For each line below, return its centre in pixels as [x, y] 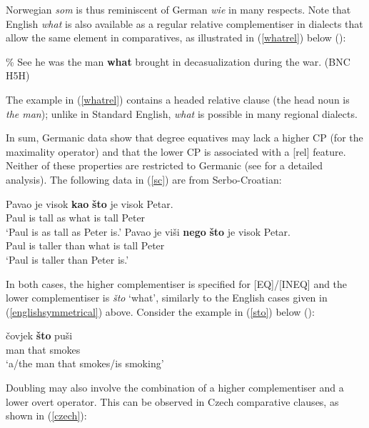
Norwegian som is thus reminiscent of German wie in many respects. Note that [178, 9]
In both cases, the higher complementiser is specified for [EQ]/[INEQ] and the [177, 283]
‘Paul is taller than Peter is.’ [67, 259]
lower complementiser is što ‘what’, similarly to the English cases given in [167, 298]
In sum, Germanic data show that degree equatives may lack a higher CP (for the [184, 138]
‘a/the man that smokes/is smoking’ [85, 363]
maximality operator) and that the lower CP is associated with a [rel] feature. [176, 151]
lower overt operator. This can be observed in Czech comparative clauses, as [172, 401]
